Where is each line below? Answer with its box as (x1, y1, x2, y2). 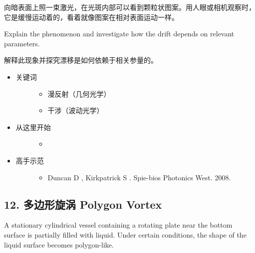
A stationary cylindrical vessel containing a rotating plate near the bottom (4, 220, 233, 230)
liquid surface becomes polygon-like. (4, 239, 114, 250)
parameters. (4, 38, 40, 48)
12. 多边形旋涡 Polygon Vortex (4, 196, 162, 212)
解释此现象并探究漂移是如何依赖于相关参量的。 (4, 55, 158, 65)
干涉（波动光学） (47, 105, 104, 116)
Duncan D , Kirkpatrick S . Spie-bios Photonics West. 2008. (47, 172, 231, 182)
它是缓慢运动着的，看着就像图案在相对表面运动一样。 (4, 11, 179, 22)
